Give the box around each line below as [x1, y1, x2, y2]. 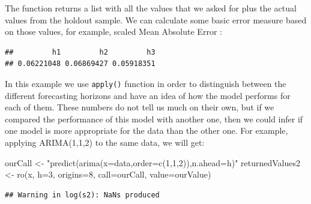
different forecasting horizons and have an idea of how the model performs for [5, 89, 291, 101]
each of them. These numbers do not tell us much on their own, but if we [5, 101, 274, 113]
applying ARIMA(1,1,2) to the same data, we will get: [5, 136, 205, 148]
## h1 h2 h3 [5, 47, 155, 56]
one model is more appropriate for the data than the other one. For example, [5, 124, 288, 137]
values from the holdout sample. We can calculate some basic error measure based [5, 13, 307, 26]
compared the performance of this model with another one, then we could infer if [5, 112, 303, 125]
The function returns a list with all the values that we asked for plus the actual [5, 2, 297, 14]
